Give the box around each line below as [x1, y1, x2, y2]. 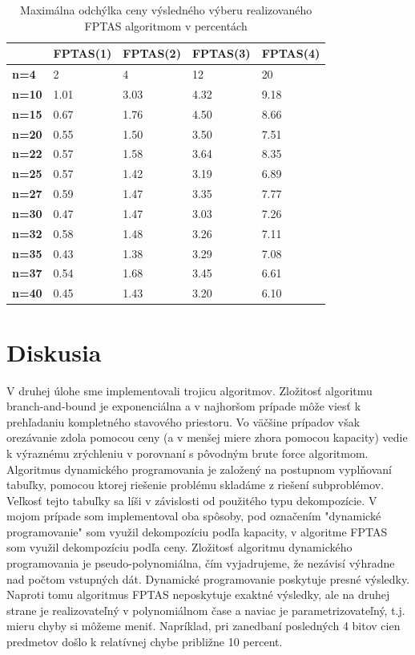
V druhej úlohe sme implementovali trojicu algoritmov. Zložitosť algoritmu [6, 382, 373, 398]
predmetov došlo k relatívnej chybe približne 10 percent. [6, 633, 283, 650]
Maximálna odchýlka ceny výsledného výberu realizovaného [20, 2, 312, 18]
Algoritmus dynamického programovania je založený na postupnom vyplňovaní [6, 460, 392, 477]
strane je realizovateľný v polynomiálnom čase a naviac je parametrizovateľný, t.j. [6, 601, 405, 618]
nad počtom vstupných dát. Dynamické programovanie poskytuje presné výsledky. [6, 570, 410, 587]
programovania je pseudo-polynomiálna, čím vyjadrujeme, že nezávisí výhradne [6, 555, 395, 572]
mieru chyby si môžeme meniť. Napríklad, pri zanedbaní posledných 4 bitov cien [6, 617, 401, 634]
